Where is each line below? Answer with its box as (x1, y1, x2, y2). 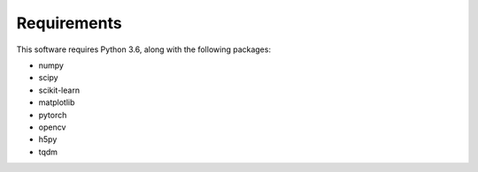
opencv (38, 122, 66, 132)
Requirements (16, 13, 123, 33)
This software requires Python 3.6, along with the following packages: (16, 44, 272, 55)
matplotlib (38, 97, 75, 108)
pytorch (38, 109, 67, 120)
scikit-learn (38, 85, 80, 95)
